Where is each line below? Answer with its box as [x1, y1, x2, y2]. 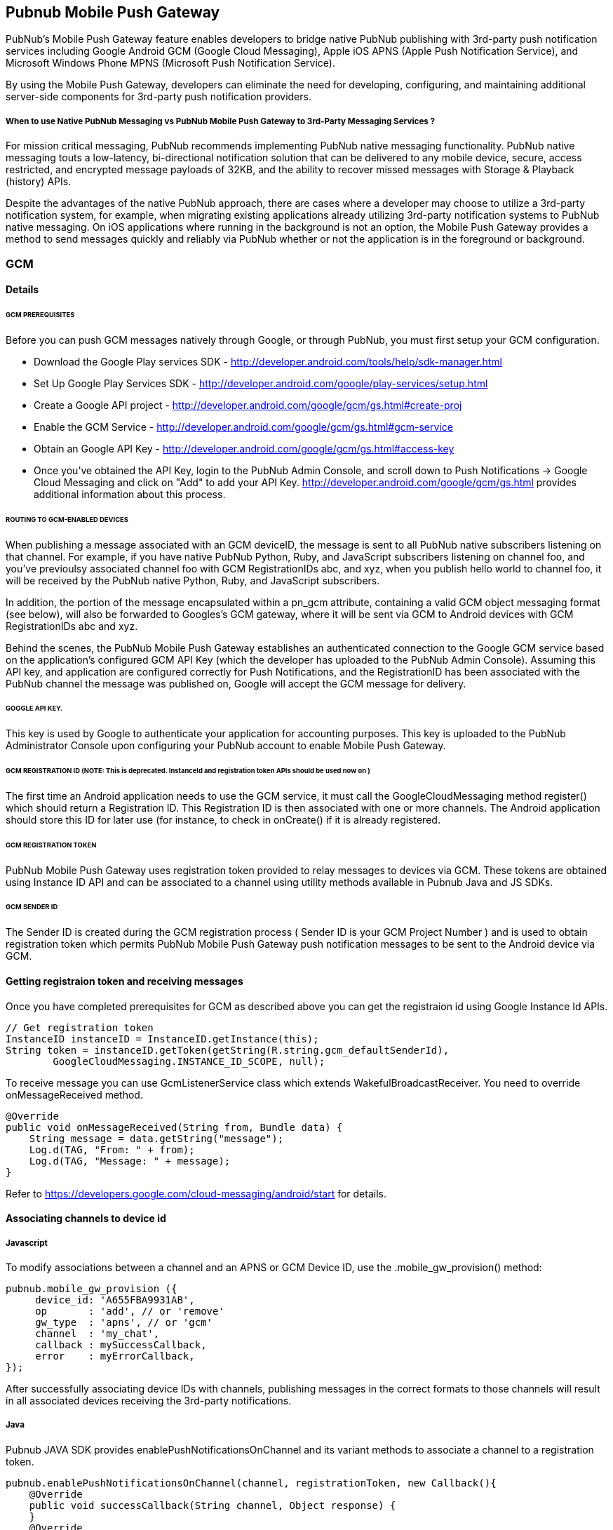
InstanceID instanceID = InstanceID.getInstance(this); [6, 1033, 319, 1045]
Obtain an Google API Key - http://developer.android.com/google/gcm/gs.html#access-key [34, 442, 454, 455]
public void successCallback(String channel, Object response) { [29, 1499, 396, 1511]
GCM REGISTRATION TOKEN [6, 840, 97, 849]
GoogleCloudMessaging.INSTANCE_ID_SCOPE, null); [53, 1055, 325, 1067]
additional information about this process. [34, 488, 226, 500]
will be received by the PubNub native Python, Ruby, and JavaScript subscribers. [6, 574, 380, 586]
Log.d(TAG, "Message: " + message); [29, 1155, 231, 1167]
